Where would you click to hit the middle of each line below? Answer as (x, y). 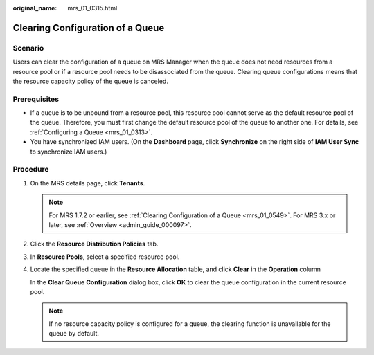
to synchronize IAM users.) (69, 152)
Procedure (31, 170)
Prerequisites (36, 99)
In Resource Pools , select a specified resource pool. (105, 257)
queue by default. (74, 334)
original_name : (35, 8)
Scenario (28, 48)
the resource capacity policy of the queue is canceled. (91, 81)
